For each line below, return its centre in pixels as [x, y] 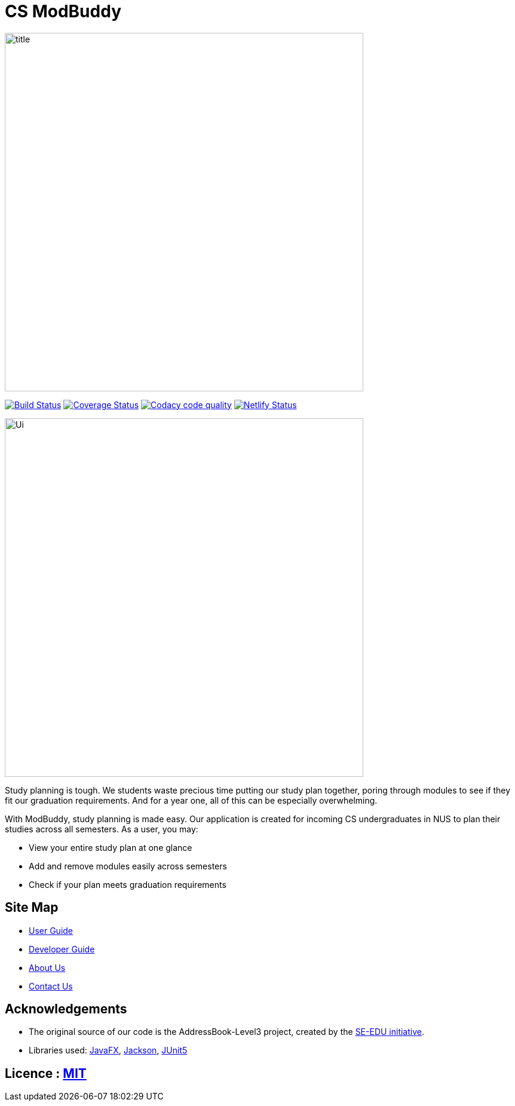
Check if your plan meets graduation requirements [128, 884]
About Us [47, 967]
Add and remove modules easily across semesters [128, 866]
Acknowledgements [66, 1009]
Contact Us [51, 986]
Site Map [32, 908]
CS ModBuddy [63, 11]
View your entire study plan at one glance [111, 847]
